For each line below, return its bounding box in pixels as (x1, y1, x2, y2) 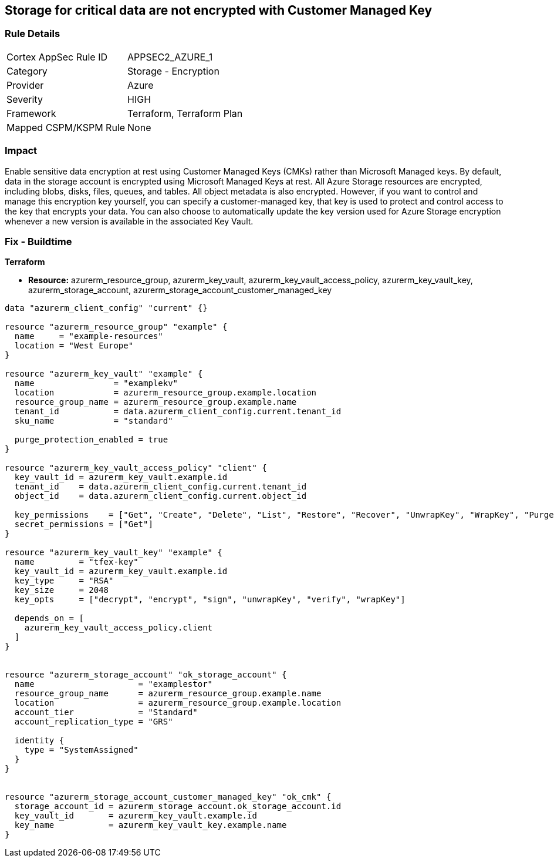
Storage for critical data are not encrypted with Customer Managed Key (5, 3, 433, 18)
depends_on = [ (14, 613, 84, 623)
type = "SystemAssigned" (24, 745, 138, 755)
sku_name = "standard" (14, 416, 173, 426)
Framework (6, 107, 56, 119)
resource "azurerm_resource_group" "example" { (5, 322, 228, 332)
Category (6, 65, 48, 77)
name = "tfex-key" (14, 557, 138, 567)
